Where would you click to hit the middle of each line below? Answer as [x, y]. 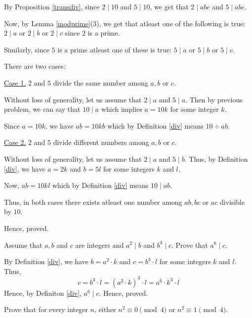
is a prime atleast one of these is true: [115, 49]
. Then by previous [214, 99]
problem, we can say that [42, 109]
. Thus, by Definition [216, 159]
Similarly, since [27, 49]
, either [105, 309]
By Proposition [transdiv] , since [52, 6]
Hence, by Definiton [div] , [43, 293]
